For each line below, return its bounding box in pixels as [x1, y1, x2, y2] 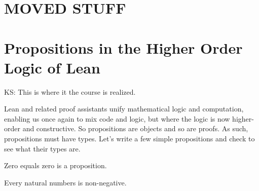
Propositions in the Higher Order [4, 37, 243, 58]
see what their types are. [4, 143, 81, 154]
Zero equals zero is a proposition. [4, 160, 107, 171]
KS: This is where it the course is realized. [4, 86, 136, 97]
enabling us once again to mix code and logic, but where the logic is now [4, 113, 230, 124]
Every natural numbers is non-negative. [4, 177, 127, 187]
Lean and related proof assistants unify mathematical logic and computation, [4, 103, 244, 114]
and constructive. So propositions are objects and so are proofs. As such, [22, 123, 248, 134]
